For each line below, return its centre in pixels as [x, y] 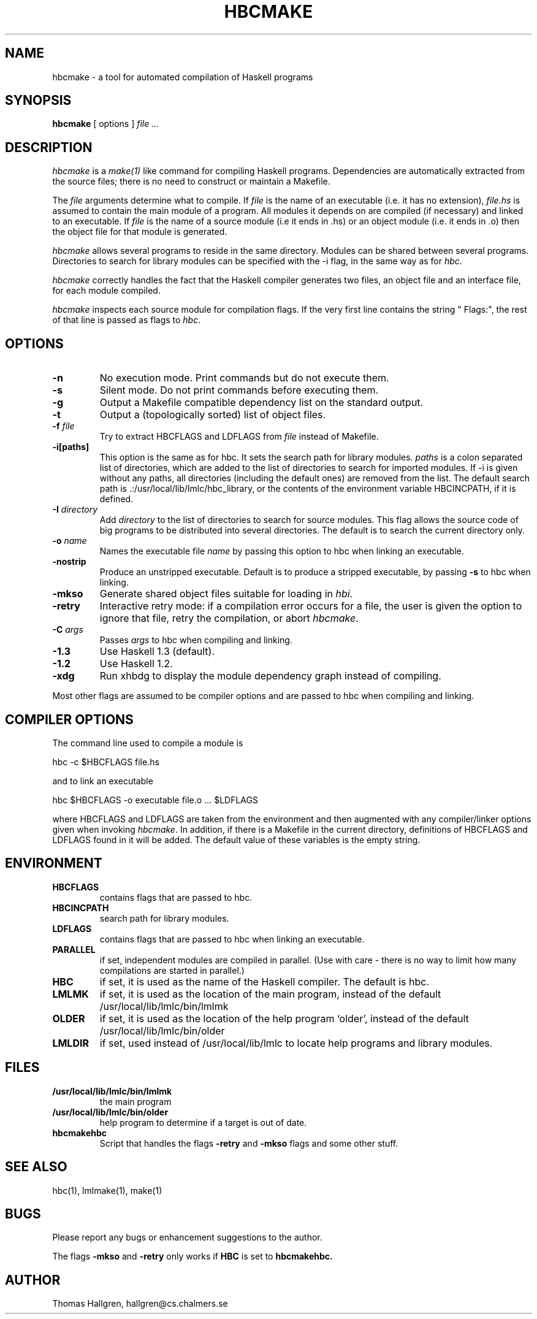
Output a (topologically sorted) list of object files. [213, 415]
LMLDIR [70, 1043]
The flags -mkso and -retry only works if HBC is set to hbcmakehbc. [192, 1256]
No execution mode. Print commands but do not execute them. [244, 378]
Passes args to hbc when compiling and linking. [196, 640]
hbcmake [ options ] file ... [106, 124]
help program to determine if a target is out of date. [203, 1122]
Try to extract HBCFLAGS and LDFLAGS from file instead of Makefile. [239, 437]
